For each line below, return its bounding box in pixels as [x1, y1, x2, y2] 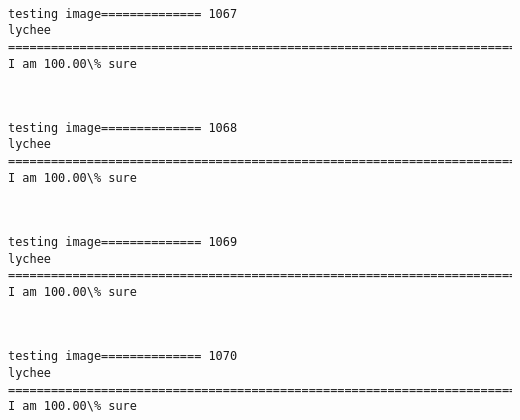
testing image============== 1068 [8, 120, 238, 135]
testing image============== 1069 [8, 235, 238, 250]
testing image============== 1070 [8, 349, 238, 364]
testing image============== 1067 [8, 6, 238, 21]
